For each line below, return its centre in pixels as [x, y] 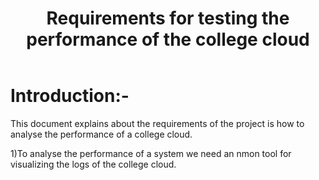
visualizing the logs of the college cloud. [93, 164]
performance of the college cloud [168, 39]
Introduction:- [70, 96]
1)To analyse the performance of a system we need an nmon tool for [151, 153]
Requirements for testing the [168, 18]
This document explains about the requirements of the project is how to [157, 123]
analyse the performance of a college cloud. [101, 134]
